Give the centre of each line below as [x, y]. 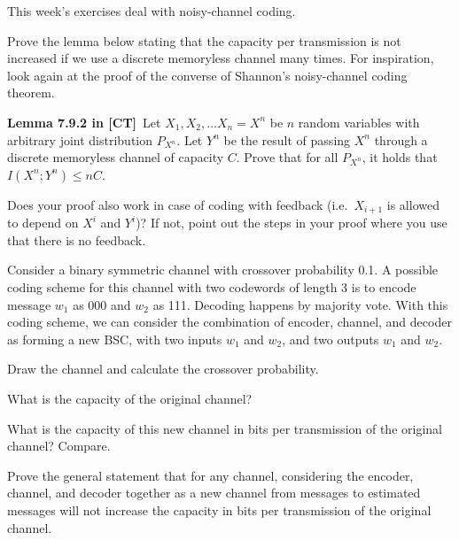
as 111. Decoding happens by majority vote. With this [300, 304]
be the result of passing [287, 139]
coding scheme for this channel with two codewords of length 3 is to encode [212, 286]
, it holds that [400, 157]
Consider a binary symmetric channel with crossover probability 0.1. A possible [223, 270]
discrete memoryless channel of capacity [116, 157]
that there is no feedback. [77, 239]
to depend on [43, 223]
